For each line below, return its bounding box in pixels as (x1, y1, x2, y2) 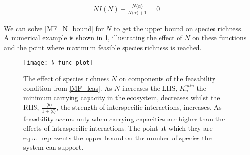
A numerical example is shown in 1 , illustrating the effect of (4, 33, 182, 43)
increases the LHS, (122, 83, 178, 93)
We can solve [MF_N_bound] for (4, 23, 104, 33)
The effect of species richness (23, 73, 109, 84)
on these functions (192, 33, 247, 43)
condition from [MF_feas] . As (23, 83, 112, 93)
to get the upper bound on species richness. (113, 23, 243, 33)
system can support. (23, 142, 84, 152)
